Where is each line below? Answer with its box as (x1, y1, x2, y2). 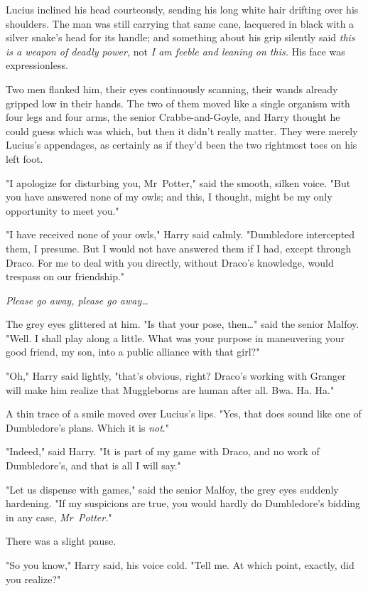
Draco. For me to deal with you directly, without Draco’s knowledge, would (6, 255, 334, 270)
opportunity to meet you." (6, 203, 119, 218)
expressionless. (6, 58, 68, 73)
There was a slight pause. (6, 533, 117, 548)
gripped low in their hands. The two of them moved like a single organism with (6, 95, 350, 110)
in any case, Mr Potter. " (6, 509, 112, 524)
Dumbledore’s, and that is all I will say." (6, 458, 181, 473)
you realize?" (6, 571, 61, 586)
